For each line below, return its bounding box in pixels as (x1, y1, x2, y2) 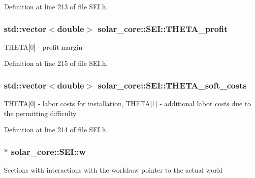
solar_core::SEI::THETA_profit (97, 22, 228, 34)
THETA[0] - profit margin (4, 41, 83, 52)
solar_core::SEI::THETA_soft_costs (97, 79, 247, 91)
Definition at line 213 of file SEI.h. (4, 1, 108, 11)
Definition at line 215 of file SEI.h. (4, 58, 108, 68)
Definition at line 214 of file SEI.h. (4, 124, 108, 135)
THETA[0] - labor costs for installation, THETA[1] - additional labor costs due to (4, 98, 251, 109)
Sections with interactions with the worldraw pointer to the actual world (4, 165, 223, 175)
